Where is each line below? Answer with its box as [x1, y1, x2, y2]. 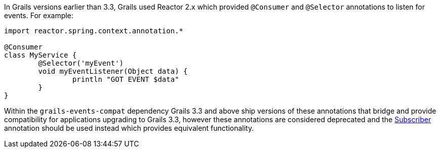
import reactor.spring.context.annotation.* [4, 27, 184, 35]
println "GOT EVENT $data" [72, 75, 179, 83]
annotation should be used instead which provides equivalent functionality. [4, 124, 254, 132]
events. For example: [4, 11, 73, 20]
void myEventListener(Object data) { [38, 67, 188, 75]
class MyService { [4, 51, 77, 59]
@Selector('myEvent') [38, 59, 124, 67]
